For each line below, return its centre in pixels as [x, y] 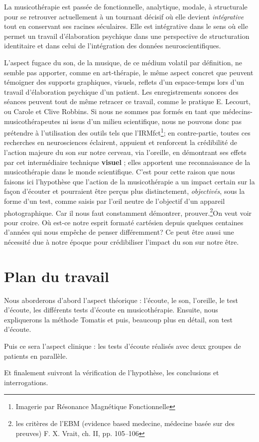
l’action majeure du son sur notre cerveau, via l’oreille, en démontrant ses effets [125, 152]
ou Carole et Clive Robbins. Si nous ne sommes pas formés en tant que [112, 111]
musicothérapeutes [32, 121]
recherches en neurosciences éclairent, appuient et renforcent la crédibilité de [121, 142]
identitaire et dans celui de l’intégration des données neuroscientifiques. [113, 46]
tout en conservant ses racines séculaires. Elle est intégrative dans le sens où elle [126, 26]
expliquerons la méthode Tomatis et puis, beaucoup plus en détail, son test [119, 319]
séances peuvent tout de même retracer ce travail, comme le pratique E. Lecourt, [127, 101]
